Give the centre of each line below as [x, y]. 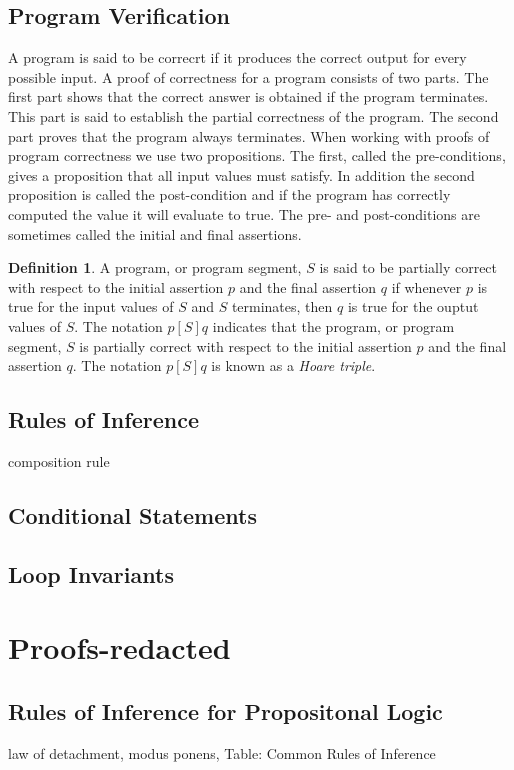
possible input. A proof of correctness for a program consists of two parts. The [248, 76]
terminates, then [282, 306]
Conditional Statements [132, 514]
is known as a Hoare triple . [293, 365]
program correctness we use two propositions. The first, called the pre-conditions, [257, 155]
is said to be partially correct [408, 267]
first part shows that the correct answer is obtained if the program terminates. [248, 96]
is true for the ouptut [413, 306]
